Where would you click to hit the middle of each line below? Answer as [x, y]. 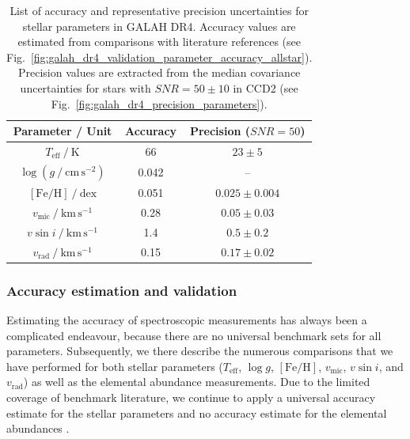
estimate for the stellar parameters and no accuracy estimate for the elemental [197, 413]
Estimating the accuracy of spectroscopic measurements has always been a [187, 319]
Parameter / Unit [63, 131]
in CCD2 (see [266, 87]
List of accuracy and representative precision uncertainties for [159, 10]
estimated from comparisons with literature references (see [159, 42]
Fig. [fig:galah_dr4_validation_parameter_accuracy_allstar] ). [159, 57]
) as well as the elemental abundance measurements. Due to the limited [197, 382]
